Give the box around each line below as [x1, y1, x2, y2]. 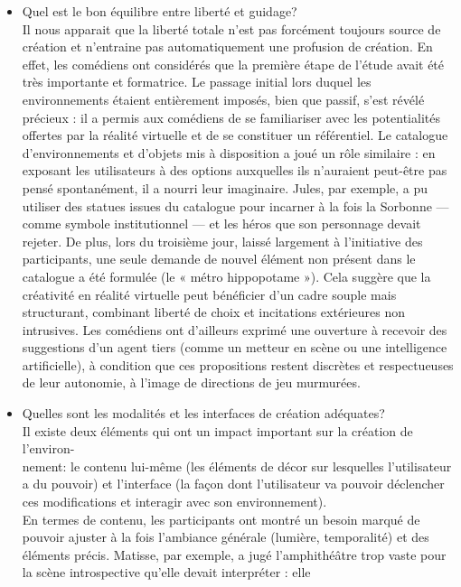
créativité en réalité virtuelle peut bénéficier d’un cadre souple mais [22, 284, 397, 303]
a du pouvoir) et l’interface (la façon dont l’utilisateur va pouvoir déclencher [22, 474, 445, 493]
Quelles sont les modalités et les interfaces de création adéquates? [22, 404, 385, 423]
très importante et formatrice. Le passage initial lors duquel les [22, 72, 372, 91]
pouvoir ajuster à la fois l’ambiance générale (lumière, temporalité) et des [22, 527, 429, 546]
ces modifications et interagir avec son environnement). [22, 492, 327, 511]
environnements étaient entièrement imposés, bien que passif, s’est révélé [22, 89, 425, 108]
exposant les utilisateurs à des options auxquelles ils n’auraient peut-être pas [22, 161, 447, 180]
